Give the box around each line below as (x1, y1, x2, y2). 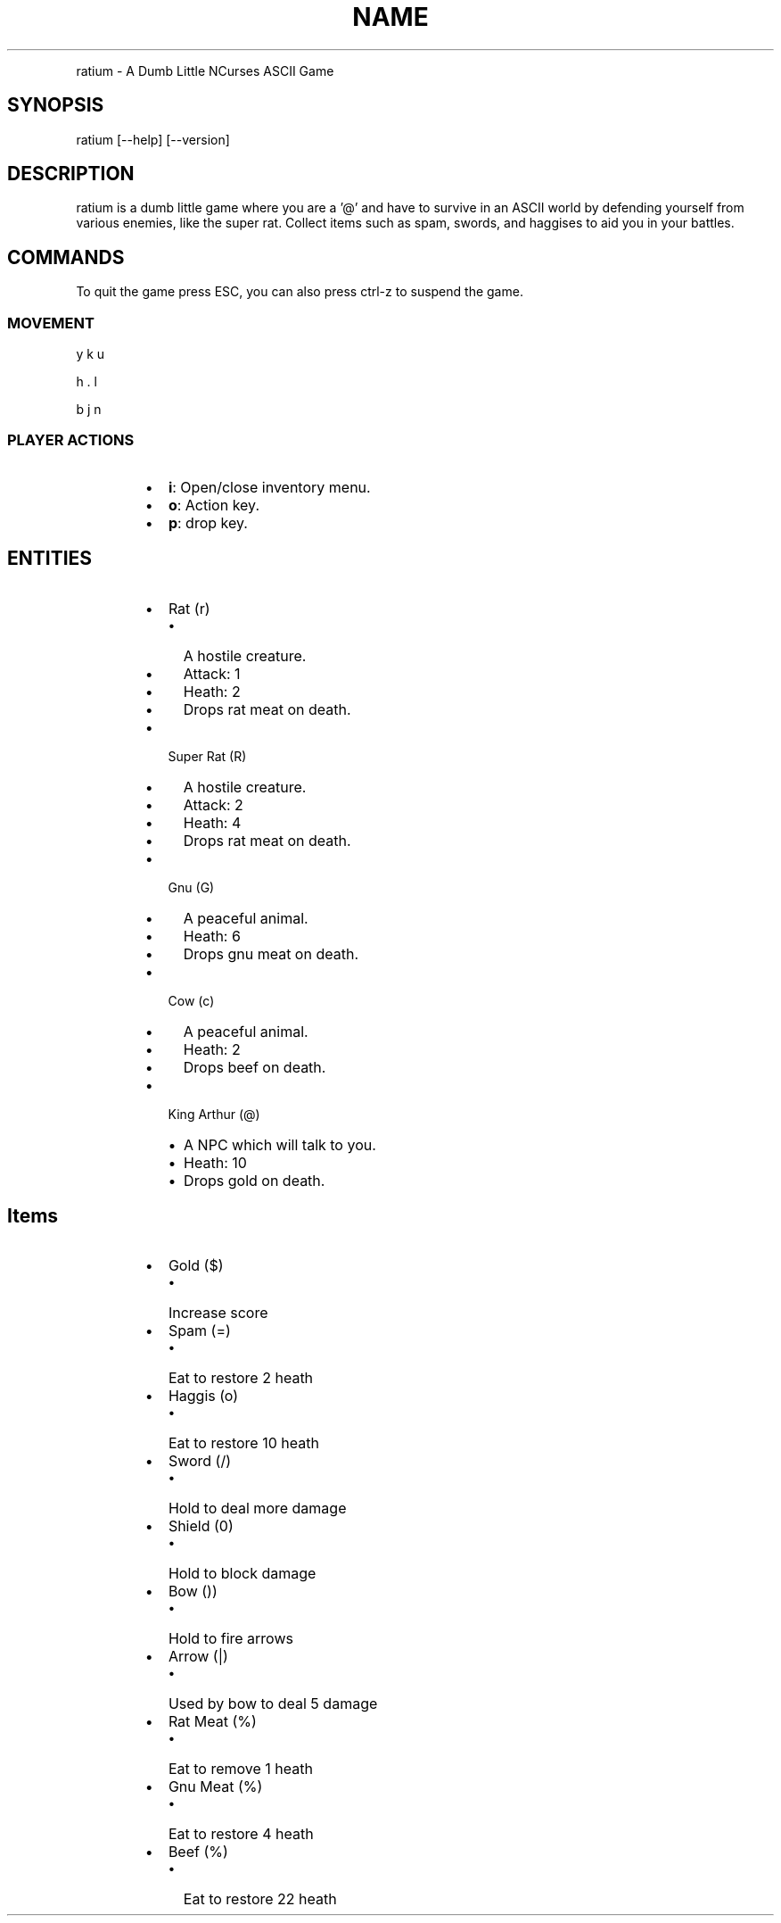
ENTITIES (7, 547, 93, 570)
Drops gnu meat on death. (183, 944, 358, 963)
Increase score (168, 1304, 268, 1322)
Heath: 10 (184, 1153, 247, 1172)
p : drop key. (168, 513, 248, 532)
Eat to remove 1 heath (168, 1760, 313, 1778)
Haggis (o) (168, 1387, 239, 1405)
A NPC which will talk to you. (184, 1135, 376, 1154)
